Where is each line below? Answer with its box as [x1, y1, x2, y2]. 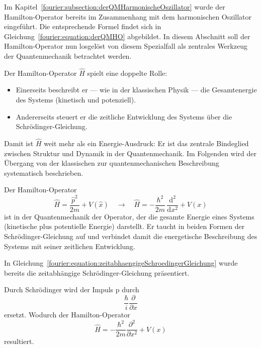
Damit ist [4, 138, 34, 148]
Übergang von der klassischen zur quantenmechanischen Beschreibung [4, 158, 219, 168]
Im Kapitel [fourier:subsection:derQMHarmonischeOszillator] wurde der [4, 2, 225, 12]
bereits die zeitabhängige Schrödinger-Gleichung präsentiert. [4, 267, 190, 278]
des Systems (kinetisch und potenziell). [16, 94, 136, 104]
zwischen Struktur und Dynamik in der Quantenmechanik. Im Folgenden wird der [4, 148, 256, 158]
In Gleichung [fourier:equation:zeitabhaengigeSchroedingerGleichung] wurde [4, 258, 238, 268]
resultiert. [4, 336, 34, 346]
